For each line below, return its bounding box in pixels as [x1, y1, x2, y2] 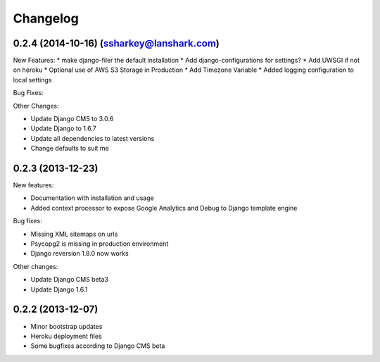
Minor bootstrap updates [30, 322, 103, 330]
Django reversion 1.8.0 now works [30, 249, 129, 258]
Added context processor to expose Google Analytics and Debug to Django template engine [30, 204, 298, 212]
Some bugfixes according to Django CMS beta [30, 342, 165, 350]
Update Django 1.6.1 [30, 285, 88, 294]
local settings [13, 75, 52, 84]
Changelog [13, 11, 79, 26]
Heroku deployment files [30, 332, 102, 340]
